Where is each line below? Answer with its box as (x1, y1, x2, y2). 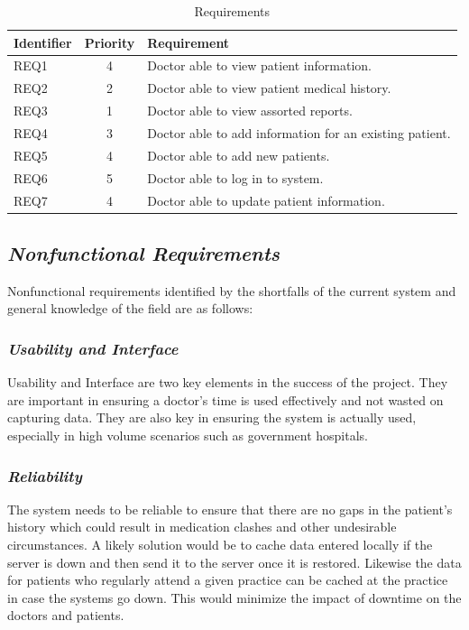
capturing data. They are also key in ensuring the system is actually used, (7, 408, 417, 427)
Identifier (14, 32, 72, 51)
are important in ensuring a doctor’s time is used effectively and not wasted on (7, 390, 444, 409)
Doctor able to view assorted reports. (147, 101, 353, 120)
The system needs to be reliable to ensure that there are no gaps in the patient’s (7, 499, 453, 518)
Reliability (7, 464, 82, 486)
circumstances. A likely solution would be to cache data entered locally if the (7, 534, 433, 553)
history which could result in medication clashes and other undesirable (7, 517, 397, 536)
